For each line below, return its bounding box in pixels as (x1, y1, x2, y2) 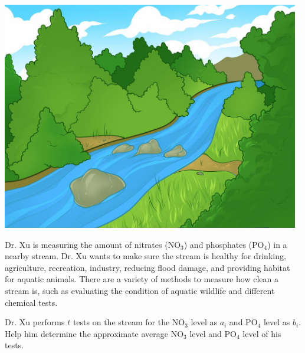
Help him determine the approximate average (5, 327, 168, 339)
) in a (267, 238, 287, 250)
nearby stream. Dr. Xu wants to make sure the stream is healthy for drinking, (5, 250, 286, 262)
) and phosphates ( (183, 238, 252, 250)
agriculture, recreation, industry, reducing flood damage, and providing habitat (5, 261, 290, 273)
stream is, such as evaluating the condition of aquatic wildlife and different (5, 284, 275, 296)
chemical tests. (5, 296, 58, 308)
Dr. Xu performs (5, 316, 65, 328)
